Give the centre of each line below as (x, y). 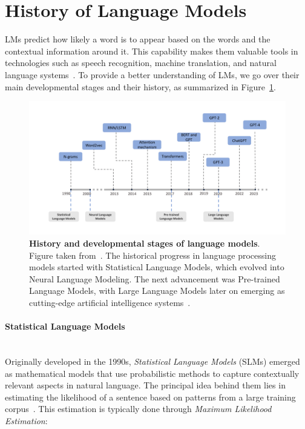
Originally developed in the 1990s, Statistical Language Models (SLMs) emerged (152, 361)
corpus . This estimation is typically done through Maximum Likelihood (138, 409)
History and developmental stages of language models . (145, 243)
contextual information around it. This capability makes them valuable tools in (152, 51)
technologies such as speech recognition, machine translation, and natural (141, 63)
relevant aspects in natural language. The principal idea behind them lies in (145, 385)
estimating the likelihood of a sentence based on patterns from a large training (150, 397)
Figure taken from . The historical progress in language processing (152, 255)
